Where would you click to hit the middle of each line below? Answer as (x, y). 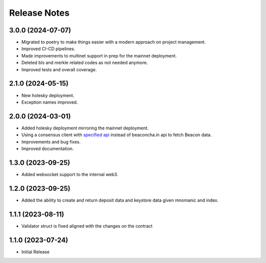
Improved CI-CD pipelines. (49, 49)
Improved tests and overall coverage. (59, 69)
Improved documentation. (48, 148)
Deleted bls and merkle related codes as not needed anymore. (84, 63)
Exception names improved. (50, 102)
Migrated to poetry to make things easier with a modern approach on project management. (114, 42)
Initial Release (35, 252)
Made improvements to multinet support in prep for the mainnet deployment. (99, 56)
